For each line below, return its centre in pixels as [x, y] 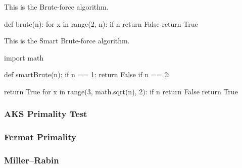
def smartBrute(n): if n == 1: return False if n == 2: [87, 74]
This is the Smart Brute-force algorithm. [67, 41]
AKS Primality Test [46, 114]
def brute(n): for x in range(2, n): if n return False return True [101, 23]
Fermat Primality [40, 137]
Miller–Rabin [32, 160]
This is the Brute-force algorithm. [56, 7]
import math [24, 57]
